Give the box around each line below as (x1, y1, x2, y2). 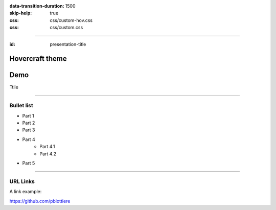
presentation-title (50, 41, 86, 47)
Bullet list (9, 102, 33, 109)
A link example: (9, 189, 42, 195)
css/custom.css (50, 25, 83, 31)
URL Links (9, 178, 35, 185)
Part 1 (22, 112, 34, 119)
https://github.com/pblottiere (9, 198, 71, 204)
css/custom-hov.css (50, 17, 93, 23)
